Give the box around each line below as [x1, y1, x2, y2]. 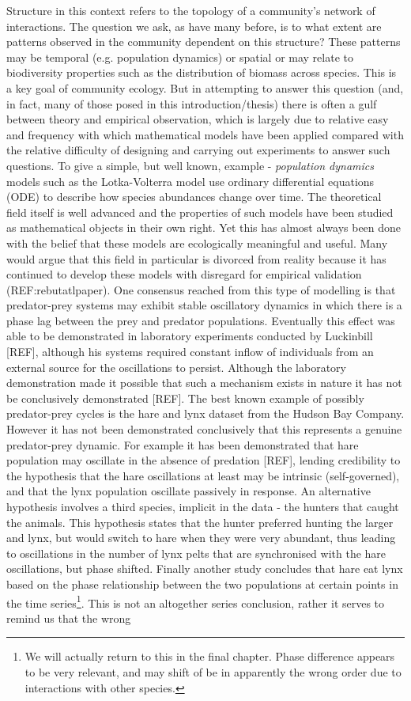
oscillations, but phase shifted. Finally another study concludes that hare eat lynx [6, 560, 403, 577]
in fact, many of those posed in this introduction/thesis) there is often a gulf [6, 95, 377, 112]
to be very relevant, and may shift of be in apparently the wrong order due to [25, 664, 402, 680]
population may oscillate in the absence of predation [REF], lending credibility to [6, 452, 401, 468]
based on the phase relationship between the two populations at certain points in [6, 575, 398, 592]
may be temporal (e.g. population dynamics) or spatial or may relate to [6, 48, 353, 65]
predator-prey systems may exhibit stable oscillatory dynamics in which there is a [6, 297, 402, 313]
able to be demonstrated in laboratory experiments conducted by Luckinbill [6, 328, 373, 344]
